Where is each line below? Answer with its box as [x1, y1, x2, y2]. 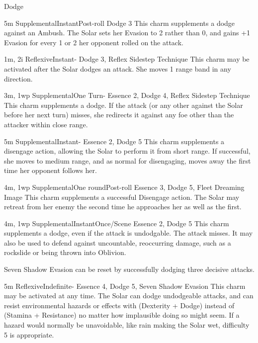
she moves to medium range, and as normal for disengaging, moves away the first [4, 155, 251, 166]
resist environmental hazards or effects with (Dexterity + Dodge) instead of [4, 300, 235, 310]
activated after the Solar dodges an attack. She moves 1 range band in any [4, 63, 231, 74]
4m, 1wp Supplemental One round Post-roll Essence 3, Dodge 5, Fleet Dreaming [4, 181, 245, 192]
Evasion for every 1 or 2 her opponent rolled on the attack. [4, 37, 183, 47]
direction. [4, 73, 33, 84]
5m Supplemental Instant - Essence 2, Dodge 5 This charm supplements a [4, 136, 225, 146]
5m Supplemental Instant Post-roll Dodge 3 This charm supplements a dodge [4, 17, 235, 28]
